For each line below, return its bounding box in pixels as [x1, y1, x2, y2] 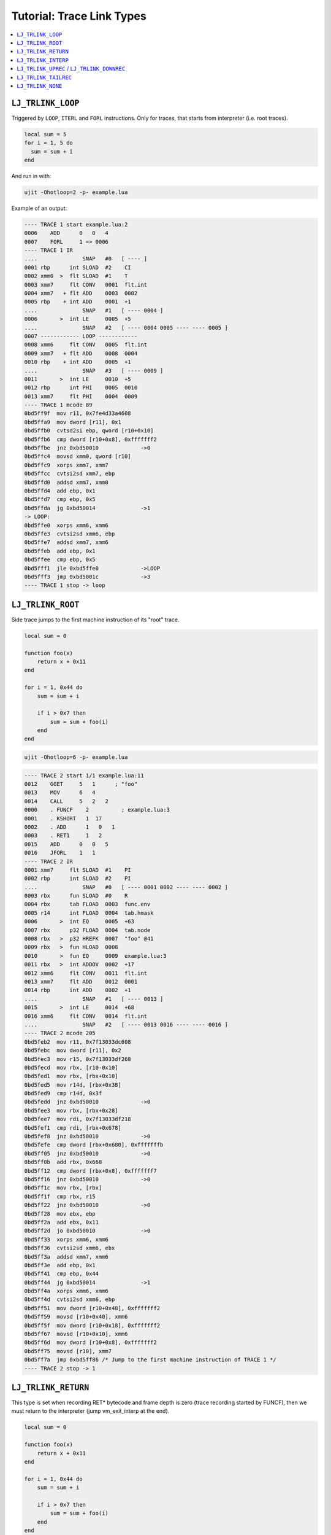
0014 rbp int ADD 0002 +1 [24, 987, 131, 994]
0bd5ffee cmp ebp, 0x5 [24, 556, 96, 563]
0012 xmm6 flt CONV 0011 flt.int [24, 970, 147, 976]
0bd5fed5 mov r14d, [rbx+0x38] [24, 1081, 122, 1088]
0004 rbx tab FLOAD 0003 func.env [24, 901, 151, 908]
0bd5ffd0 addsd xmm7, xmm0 [24, 479, 108, 486]
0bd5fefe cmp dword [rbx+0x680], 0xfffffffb [24, 1141, 164, 1148]
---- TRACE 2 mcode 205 [24, 1030, 96, 1037]
